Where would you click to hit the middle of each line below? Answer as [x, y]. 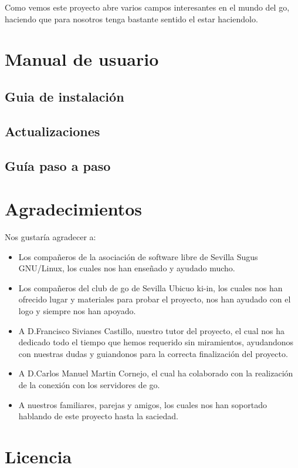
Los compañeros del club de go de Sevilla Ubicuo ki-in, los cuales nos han [150, 287]
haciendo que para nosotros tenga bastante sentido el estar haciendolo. [131, 18]
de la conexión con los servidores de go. [89, 384]
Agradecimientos [74, 209]
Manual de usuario [82, 59]
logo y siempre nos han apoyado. [77, 311]
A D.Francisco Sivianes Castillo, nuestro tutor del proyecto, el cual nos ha [152, 330]
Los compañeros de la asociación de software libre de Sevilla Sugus [138, 256]
